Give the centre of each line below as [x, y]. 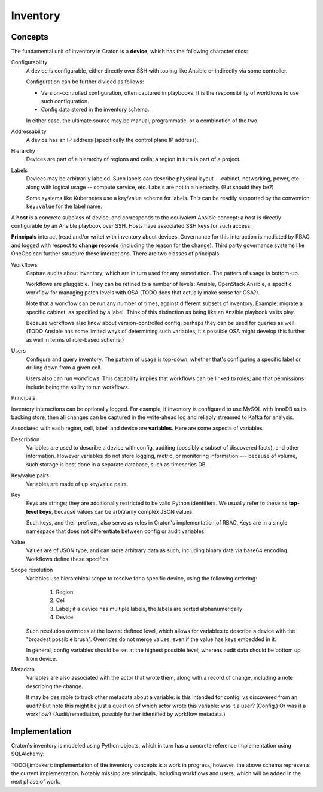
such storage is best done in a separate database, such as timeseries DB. [117, 464]
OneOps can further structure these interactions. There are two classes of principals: [116, 254]
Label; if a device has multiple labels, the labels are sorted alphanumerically [149, 609]
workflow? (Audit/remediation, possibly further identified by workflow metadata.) [126, 714]
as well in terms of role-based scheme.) [75, 339]
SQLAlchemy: [28, 754]
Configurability [29, 62]
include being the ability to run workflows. [78, 387]
